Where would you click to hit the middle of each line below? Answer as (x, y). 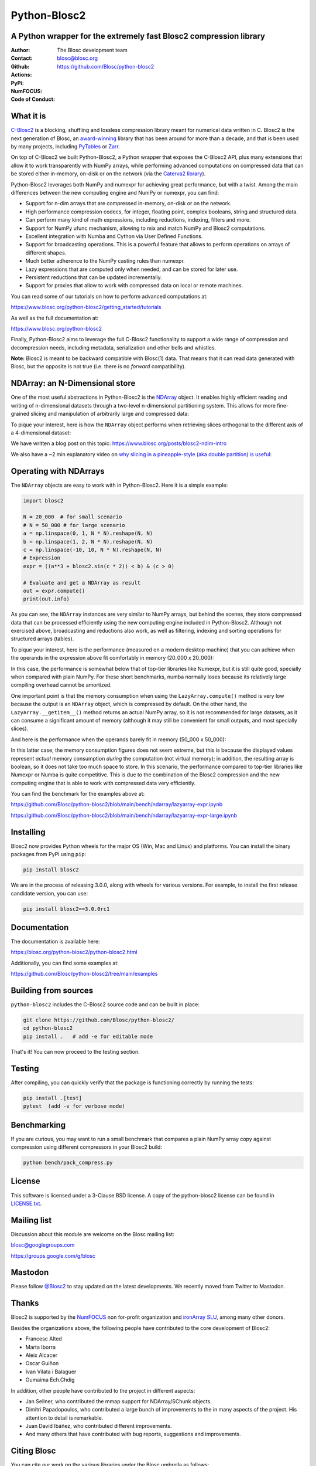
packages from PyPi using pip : (49, 854)
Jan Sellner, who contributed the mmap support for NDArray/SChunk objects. (118, 1401)
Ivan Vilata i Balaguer (51, 1372)
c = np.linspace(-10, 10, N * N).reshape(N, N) (92, 549)
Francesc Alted (44, 1339)
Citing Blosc (33, 1451)
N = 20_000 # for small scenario (73, 517)
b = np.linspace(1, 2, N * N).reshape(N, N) (88, 542)
